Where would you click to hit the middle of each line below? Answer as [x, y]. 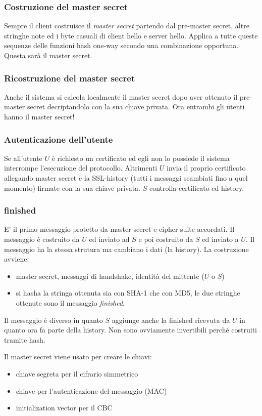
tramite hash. [25, 339]
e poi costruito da [166, 239]
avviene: [17, 259]
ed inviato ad [109, 239]
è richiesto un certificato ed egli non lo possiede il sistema [141, 158]
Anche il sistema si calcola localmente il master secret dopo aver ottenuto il [121, 96]
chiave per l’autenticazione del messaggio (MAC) [91, 390]
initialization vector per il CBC [64, 408]
